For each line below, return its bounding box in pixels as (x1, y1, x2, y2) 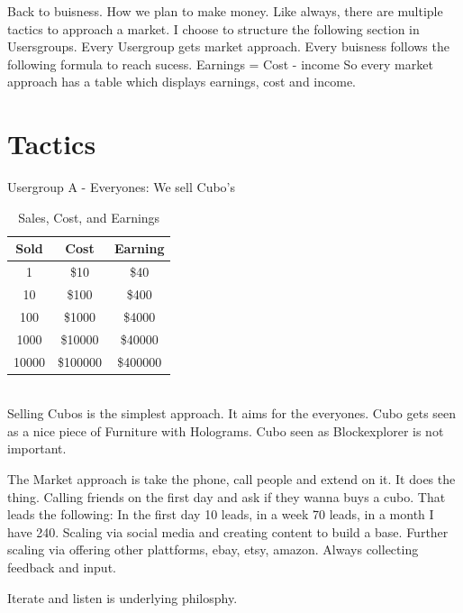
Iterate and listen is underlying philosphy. (7, 588, 238, 607)
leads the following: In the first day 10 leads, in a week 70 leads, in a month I (7, 505, 434, 524)
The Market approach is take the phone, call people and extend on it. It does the (7, 469, 456, 488)
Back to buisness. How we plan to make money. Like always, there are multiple (7, 2, 443, 20)
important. (7, 439, 67, 458)
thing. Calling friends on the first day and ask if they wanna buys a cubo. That (7, 487, 446, 506)
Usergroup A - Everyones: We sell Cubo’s (7, 178, 235, 197)
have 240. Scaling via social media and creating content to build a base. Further (7, 522, 449, 541)
